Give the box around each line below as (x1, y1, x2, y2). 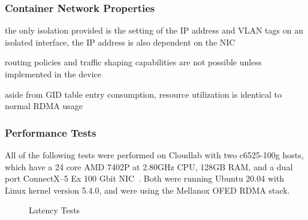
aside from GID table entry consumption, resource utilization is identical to (5, 88, 282, 100)
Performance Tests (5, 125, 96, 140)
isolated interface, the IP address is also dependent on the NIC (5, 35, 235, 48)
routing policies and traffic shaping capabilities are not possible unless (5, 56, 262, 68)
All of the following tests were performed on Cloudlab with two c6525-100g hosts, (5, 149, 304, 161)
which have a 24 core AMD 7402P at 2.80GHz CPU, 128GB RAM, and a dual (5, 160, 293, 173)
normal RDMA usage (5, 100, 83, 112)
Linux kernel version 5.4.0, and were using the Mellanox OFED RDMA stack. (5, 183, 290, 196)
